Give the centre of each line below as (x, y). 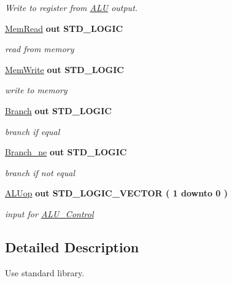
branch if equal (33, 131)
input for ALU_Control (49, 213)
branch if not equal (40, 172)
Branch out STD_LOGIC (58, 110)
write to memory (36, 90)
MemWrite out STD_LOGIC (64, 69)
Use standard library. (45, 272)
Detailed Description (72, 246)
